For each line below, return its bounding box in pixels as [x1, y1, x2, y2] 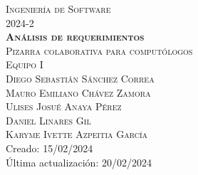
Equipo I [6, 57, 43, 72]
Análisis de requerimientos [6, 29, 145, 44]
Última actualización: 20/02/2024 [6, 154, 152, 169]
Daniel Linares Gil [6, 112, 91, 127]
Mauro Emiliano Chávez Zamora [6, 85, 151, 100]
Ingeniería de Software [6, 1, 111, 16]
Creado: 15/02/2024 [6, 140, 93, 155]
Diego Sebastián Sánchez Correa [6, 70, 155, 85]
